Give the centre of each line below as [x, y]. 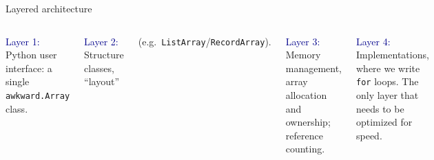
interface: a [29, 68]
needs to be [380, 108]
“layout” [102, 81]
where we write [388, 68]
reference [304, 135]
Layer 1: [23, 41]
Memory [303, 55]
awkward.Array [38, 96]
